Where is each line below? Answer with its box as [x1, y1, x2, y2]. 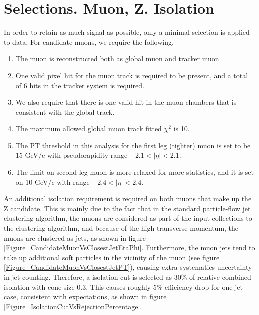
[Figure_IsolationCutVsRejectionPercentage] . [4, 301, 142, 311]
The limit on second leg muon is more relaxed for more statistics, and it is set [15, 167, 254, 177]
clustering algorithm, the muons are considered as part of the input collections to [4, 213, 252, 223]
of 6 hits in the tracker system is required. [15, 80, 144, 90]
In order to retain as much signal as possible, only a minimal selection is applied [4, 27, 250, 37]
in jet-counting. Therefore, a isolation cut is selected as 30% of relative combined [4, 272, 251, 282]
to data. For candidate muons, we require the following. [4, 36, 174, 47]
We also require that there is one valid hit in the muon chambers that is [15, 97, 237, 107]
